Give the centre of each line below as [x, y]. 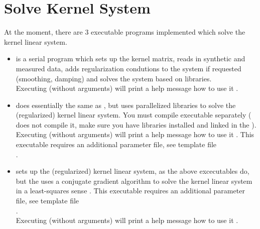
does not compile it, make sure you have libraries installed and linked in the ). [136, 124]
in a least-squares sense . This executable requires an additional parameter [130, 191]
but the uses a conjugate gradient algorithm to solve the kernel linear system [134, 181]
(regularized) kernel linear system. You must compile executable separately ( [134, 115]
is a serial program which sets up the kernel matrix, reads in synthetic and [131, 59]
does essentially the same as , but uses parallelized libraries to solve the [126, 105]
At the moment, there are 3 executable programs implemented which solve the [125, 32]
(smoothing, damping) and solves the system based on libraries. [114, 78]
